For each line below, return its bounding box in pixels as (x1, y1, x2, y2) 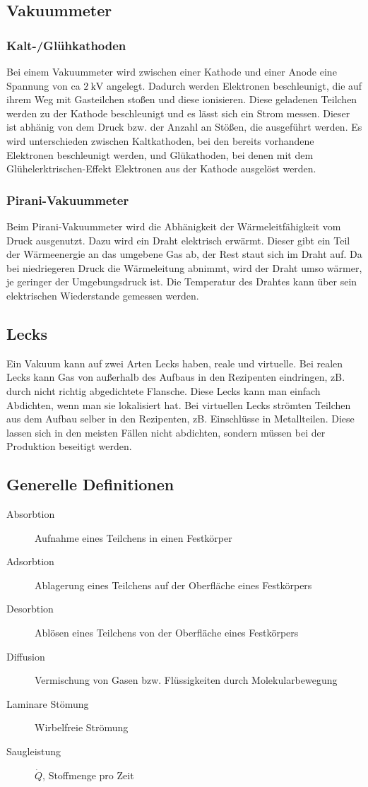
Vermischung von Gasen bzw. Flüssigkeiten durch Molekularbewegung (35, 673, 338, 687)
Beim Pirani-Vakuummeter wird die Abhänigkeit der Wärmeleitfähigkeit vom (6, 218, 341, 233)
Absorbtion (6, 507, 55, 521)
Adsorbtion (6, 554, 54, 569)
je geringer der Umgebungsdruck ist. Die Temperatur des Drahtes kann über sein (6, 274, 357, 289)
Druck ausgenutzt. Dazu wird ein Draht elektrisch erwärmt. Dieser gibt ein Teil (6, 232, 350, 247)
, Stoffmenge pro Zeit (42, 767, 134, 782)
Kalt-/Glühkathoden (6, 36, 126, 54)
